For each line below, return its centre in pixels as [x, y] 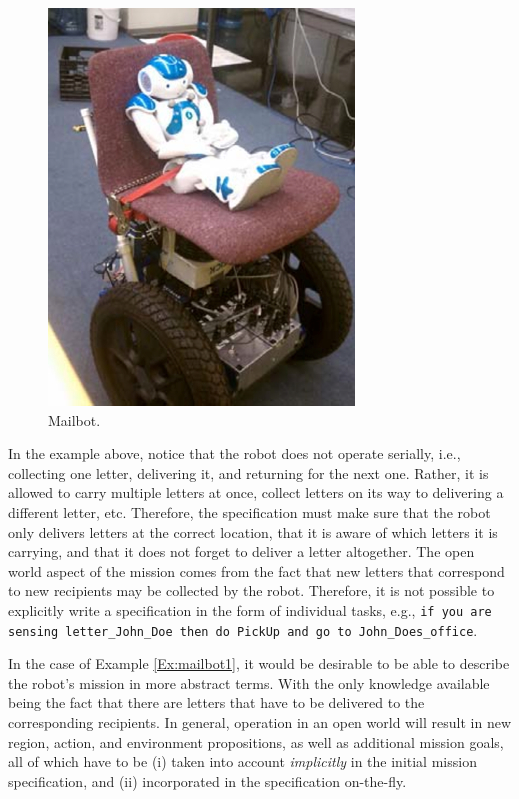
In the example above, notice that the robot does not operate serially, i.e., [234, 453]
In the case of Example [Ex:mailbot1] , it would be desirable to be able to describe [259, 663]
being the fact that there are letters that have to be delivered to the [216, 702]
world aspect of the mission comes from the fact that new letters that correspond [256, 570]
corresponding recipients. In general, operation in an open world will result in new [259, 722]
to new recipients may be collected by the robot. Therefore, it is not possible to [251, 590]
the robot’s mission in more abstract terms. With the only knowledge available [249, 682]
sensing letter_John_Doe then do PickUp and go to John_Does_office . [243, 629]
